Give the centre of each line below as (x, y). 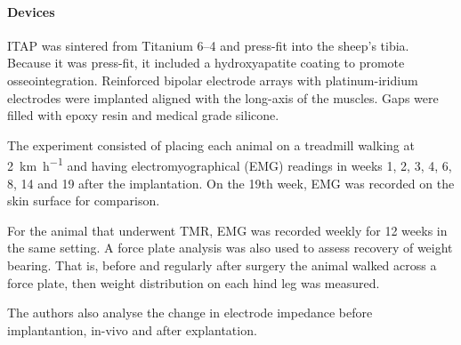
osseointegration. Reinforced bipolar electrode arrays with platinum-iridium (213, 80)
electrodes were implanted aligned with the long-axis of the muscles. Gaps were (223, 97)
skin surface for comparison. (84, 201)
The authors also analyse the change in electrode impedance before (190, 313)
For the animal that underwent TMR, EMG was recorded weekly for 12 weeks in (227, 230)
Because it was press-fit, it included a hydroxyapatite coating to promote (206, 63)
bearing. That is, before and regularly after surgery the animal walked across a (222, 265)
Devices (31, 11)
